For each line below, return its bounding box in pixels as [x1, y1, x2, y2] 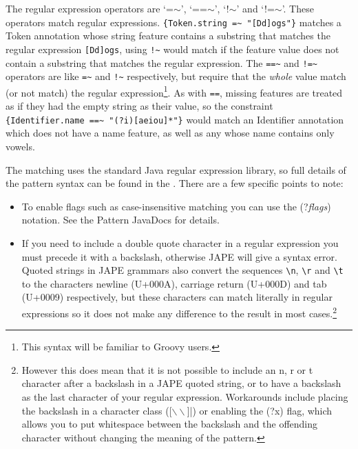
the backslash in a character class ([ [21, 403, 172, 417]
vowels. [6, 139, 35, 153]
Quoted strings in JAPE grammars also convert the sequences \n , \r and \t [21, 263, 344, 277]
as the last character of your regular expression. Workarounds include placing [21, 390, 348, 403]
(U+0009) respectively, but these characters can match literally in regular [21, 290, 333, 304]
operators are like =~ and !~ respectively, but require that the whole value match [6, 69, 346, 83]
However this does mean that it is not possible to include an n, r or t [21, 362, 313, 377]
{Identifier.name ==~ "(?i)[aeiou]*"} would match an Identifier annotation [6, 112, 344, 126]
